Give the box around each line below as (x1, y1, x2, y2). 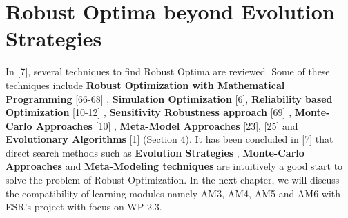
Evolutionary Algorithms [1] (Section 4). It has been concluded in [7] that (6, 132, 333, 146)
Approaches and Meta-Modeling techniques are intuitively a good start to (6, 159, 343, 173)
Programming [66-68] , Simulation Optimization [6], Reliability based (6, 91, 333, 106)
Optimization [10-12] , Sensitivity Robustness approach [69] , (6, 105, 292, 119)
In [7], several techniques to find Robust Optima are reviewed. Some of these (6, 64, 330, 79)
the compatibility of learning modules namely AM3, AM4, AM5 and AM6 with (6, 186, 341, 200)
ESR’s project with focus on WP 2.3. (6, 199, 162, 214)
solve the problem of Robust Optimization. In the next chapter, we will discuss (6, 172, 340, 187)
